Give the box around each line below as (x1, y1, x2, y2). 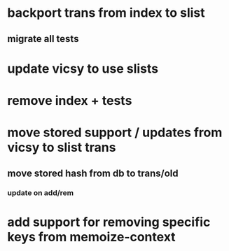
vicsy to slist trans (7, 140, 116, 155)
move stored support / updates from (7, 124, 223, 141)
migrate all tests (7, 33, 79, 45)
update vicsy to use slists (7, 61, 159, 76)
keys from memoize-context (7, 229, 176, 245)
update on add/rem (7, 188, 74, 198)
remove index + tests (7, 92, 132, 108)
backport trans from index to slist (7, 5, 205, 21)
